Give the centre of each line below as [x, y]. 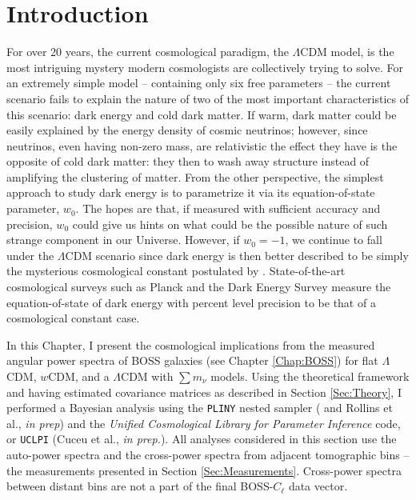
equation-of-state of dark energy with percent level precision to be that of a [191, 302]
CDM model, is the [347, 52]
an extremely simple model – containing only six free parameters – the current [199, 83]
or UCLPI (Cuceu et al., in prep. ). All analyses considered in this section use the [202, 439]
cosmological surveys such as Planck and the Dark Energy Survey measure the [199, 287]
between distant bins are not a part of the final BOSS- [140, 486]
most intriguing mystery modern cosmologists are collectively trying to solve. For [205, 67]
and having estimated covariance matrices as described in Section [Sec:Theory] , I [204, 392]
